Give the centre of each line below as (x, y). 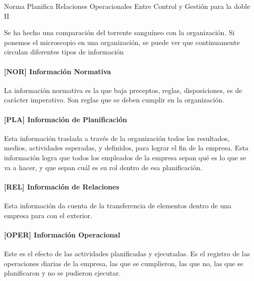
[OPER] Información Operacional (62, 234)
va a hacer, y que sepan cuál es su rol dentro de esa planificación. (103, 167)
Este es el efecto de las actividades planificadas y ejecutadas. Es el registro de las (127, 253)
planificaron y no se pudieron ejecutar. (63, 273)
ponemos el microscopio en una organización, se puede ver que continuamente (122, 42)
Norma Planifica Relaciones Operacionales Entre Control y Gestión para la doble (127, 6)
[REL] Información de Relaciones (62, 186)
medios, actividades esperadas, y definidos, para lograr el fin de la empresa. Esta (126, 148)
